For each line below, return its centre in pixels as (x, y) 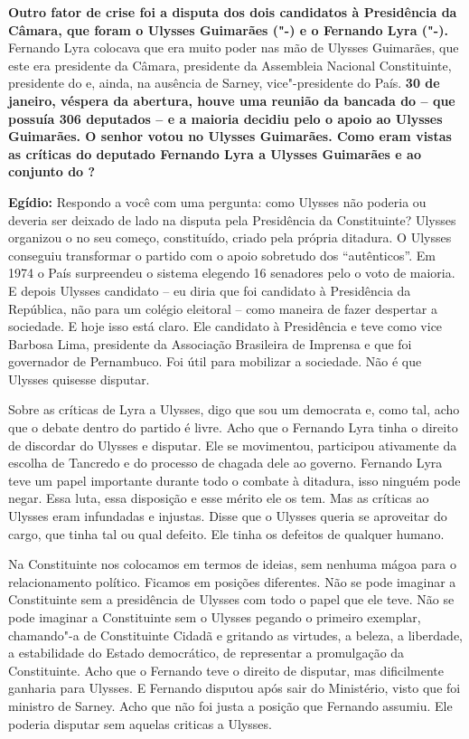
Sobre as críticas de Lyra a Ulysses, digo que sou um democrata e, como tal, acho (234, 409)
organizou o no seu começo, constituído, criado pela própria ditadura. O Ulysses (230, 237)
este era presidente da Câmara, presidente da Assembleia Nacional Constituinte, (230, 65)
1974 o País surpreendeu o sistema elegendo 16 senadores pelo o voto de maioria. (232, 273)
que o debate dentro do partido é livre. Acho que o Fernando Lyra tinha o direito (233, 427)
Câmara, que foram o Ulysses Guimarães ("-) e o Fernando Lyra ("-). (228, 29)
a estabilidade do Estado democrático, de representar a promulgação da (206, 653)
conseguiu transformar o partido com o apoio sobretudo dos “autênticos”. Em (222, 255)
